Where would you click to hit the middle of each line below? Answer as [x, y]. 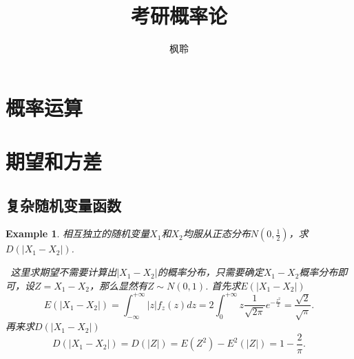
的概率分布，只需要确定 [210, 272]
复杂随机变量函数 [63, 205]
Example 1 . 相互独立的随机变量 [78, 233]
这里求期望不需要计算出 [64, 272]
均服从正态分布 [217, 233]
